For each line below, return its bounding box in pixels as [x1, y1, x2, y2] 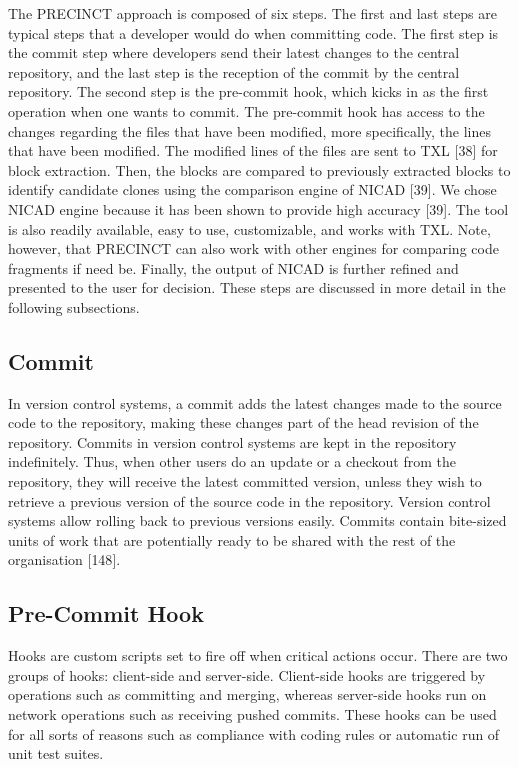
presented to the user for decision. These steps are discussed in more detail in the [8, 277, 506, 298]
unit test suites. [8, 743, 104, 764]
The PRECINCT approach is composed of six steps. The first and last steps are [8, 3, 498, 23]
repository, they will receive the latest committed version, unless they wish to [8, 471, 482, 492]
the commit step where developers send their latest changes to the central [8, 42, 460, 63]
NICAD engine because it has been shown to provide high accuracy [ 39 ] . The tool [8, 198, 509, 219]
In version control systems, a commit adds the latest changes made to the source [8, 392, 502, 413]
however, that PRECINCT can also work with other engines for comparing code [8, 238, 499, 259]
